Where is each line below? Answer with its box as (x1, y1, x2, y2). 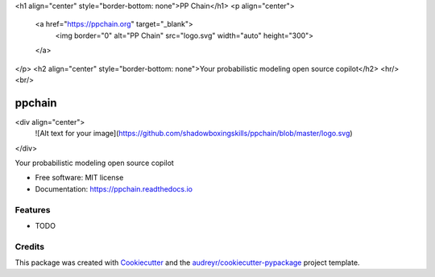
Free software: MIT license (35, 173, 124, 183)
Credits (14, 241, 44, 252)
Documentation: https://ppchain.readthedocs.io (35, 184, 193, 193)
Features (14, 204, 51, 215)
